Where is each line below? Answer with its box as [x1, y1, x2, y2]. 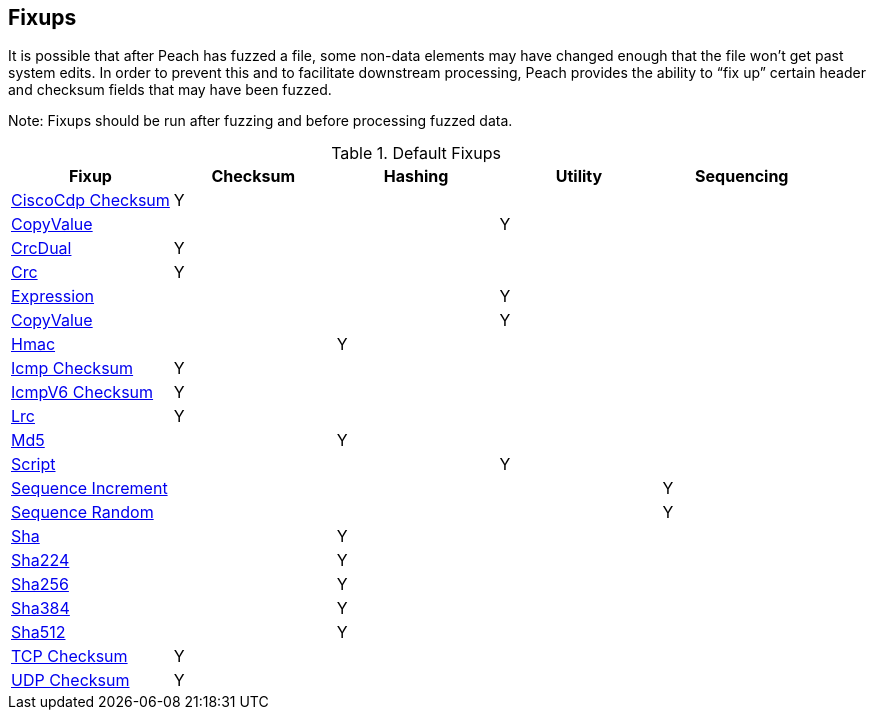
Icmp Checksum [11, 358, 134, 379]
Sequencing [695, 166, 789, 187]
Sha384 [11, 598, 70, 619]
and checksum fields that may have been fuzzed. [8, 81, 332, 99]
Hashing [383, 166, 449, 187]
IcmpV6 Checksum [11, 382, 154, 403]
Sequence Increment [11, 478, 168, 499]
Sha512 [11, 622, 66, 643]
